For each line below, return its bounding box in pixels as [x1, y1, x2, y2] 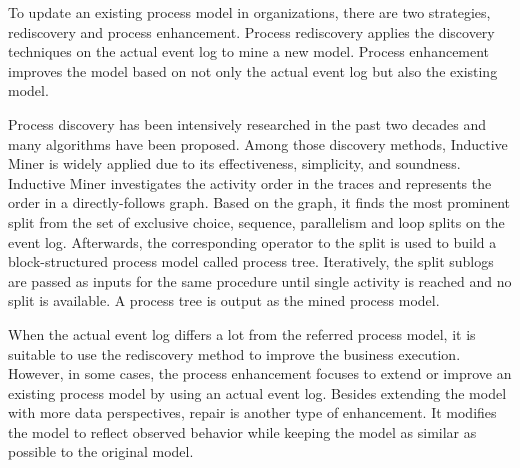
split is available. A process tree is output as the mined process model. [8, 290, 440, 311]
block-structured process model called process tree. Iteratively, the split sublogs [8, 251, 494, 272]
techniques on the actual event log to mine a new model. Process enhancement [8, 41, 490, 62]
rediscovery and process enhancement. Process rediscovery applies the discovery [8, 21, 495, 42]
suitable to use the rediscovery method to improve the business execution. [8, 343, 461, 364]
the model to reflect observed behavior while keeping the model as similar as [8, 421, 477, 442]
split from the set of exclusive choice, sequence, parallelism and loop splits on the [8, 211, 505, 232]
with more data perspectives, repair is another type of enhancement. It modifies [8, 402, 497, 423]
